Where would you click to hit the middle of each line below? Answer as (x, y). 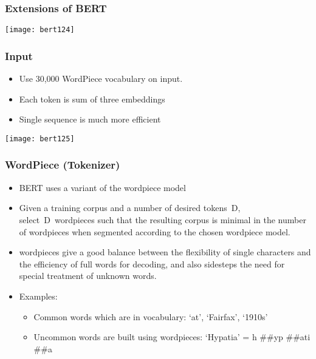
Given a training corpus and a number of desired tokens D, (130, 208)
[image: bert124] (40, 30)
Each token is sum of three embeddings (92, 99)
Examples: (38, 296)
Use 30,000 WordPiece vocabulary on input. (101, 79)
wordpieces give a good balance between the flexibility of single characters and (165, 252)
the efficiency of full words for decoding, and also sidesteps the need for (152, 263)
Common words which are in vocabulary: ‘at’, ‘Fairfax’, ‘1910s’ (151, 316)
